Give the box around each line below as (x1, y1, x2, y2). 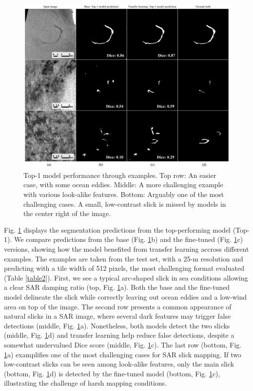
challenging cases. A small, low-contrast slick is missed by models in (23, 198, 226, 209)
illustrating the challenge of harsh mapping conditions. (4, 378, 167, 388)
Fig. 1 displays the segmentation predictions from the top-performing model (4, 224, 231, 235)
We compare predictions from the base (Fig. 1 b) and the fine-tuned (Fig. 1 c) (14, 234, 243, 244)
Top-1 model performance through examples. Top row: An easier (23, 170, 216, 180)
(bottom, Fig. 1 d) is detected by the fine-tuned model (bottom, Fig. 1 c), (4, 368, 220, 378)
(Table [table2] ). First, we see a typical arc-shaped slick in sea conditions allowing (4, 272, 248, 282)
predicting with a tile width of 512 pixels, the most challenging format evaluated (4, 263, 244, 273)
